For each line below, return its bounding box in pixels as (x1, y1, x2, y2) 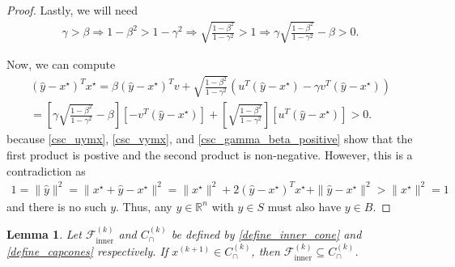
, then (251, 243, 280, 260)
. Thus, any (116, 197, 172, 214)
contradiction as (6, 162, 86, 179)
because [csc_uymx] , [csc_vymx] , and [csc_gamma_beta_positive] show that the (6, 130, 413, 147)
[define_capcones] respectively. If (6, 243, 168, 260)
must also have (267, 197, 342, 214)
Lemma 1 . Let (6, 226, 82, 243)
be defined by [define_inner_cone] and (171, 226, 362, 243)
